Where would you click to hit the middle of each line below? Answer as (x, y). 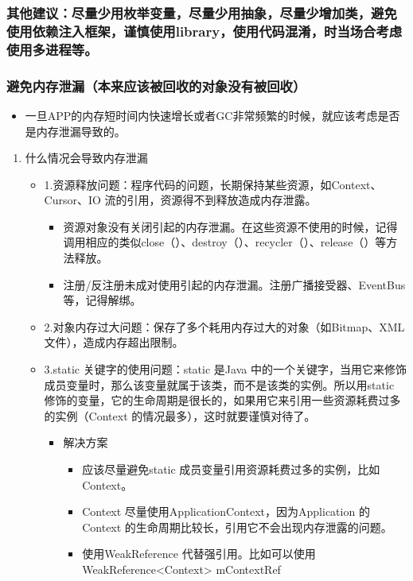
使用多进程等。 (52, 49)
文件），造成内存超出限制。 (114, 342)
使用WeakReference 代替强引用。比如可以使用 (199, 554)
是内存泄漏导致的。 (75, 131)
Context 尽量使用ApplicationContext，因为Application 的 (226, 511)
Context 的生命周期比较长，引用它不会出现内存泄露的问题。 (237, 527)
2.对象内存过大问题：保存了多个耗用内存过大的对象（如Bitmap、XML (224, 326)
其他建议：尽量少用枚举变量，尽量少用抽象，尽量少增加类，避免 (202, 12)
